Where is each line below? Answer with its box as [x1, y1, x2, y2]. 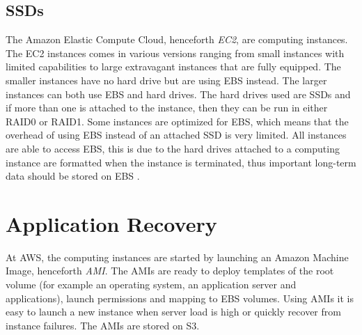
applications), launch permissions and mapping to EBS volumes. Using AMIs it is [6, 290, 354, 305]
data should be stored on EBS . [6, 169, 140, 183]
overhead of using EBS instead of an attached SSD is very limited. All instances [6, 127, 347, 142]
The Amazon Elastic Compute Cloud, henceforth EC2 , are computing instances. [6, 32, 348, 47]
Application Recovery [6, 209, 217, 237]
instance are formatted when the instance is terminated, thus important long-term [6, 155, 356, 169]
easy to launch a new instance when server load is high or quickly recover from [6, 304, 341, 319]
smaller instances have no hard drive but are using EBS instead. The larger [6, 72, 327, 87]
